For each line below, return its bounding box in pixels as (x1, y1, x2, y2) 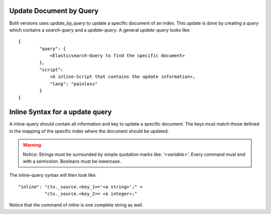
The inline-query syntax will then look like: (9, 172, 97, 178)
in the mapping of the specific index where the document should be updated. (9, 128, 169, 134)
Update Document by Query (9, 7, 99, 15)
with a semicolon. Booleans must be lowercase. (23, 158, 121, 164)
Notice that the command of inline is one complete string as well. (9, 202, 144, 208)
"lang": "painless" (50, 81, 98, 86)
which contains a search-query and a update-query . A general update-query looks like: (9, 27, 191, 33)
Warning (23, 142, 41, 148)
